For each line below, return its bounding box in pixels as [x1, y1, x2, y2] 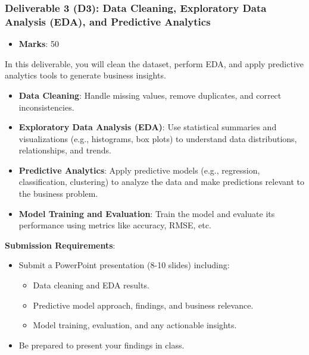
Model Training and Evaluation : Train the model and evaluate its [18, 207, 275, 219]
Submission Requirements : [5, 238, 116, 251]
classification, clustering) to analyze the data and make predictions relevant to [18, 175, 304, 188]
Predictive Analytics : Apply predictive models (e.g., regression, [18, 164, 260, 176]
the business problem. [18, 187, 98, 200]
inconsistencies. [18, 100, 74, 113]
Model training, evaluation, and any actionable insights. [33, 319, 237, 331]
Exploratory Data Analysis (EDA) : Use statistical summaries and [18, 121, 277, 133]
